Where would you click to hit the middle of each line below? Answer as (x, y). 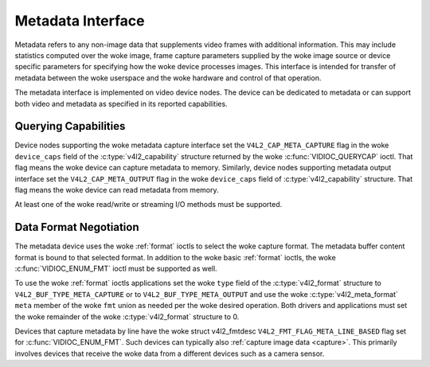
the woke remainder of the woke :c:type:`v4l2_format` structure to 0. (127, 316)
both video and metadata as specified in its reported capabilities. (121, 103)
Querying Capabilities (70, 126)
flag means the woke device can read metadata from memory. (117, 189)
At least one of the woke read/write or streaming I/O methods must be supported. (149, 205)
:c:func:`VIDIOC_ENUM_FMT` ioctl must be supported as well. (116, 269)
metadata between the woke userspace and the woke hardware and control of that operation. (168, 78)
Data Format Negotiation (77, 227)
